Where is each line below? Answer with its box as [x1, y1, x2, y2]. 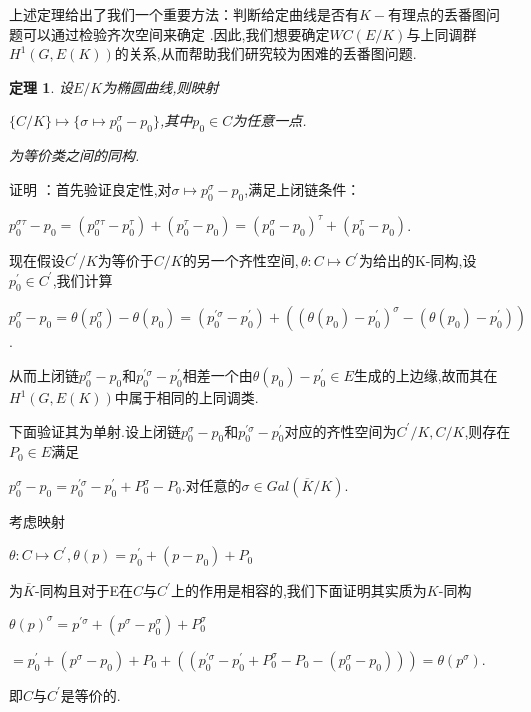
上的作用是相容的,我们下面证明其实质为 [170, 580, 427, 601]
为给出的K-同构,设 [358, 250, 477, 271]
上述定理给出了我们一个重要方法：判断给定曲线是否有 [9, 4, 359, 24]
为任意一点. [232, 110, 307, 131]
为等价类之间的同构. [9, 145, 140, 166]
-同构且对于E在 [34, 580, 134, 601]
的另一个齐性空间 [182, 250, 295, 271]
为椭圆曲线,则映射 [102, 76, 219, 97]
